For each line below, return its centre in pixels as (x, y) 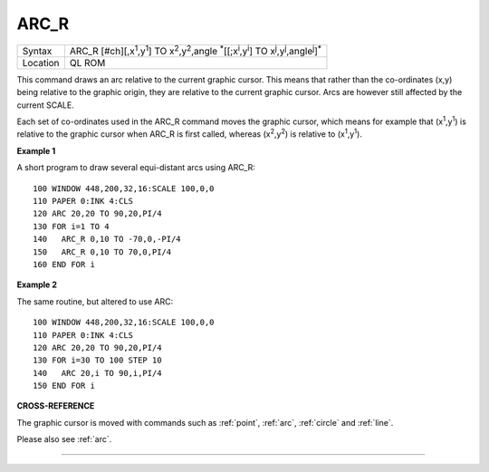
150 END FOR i (64, 386)
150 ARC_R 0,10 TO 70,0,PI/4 (102, 252)
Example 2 (37, 284)
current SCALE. (45, 105)
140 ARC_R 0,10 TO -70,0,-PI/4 (107, 239)
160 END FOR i (64, 264)
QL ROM (87, 63)
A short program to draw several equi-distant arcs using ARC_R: (136, 168)
